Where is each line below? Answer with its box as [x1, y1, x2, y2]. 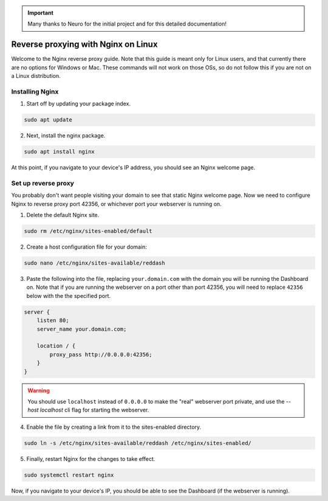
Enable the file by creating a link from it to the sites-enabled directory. [26, 423, 202, 430]
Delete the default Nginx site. [26, 212, 100, 219]
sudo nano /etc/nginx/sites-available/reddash [24, 260, 165, 267]
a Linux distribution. [11, 72, 61, 80]
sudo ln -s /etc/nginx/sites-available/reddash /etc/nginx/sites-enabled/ [24, 440, 252, 446]
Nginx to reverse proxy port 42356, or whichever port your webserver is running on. [11, 200, 222, 207]
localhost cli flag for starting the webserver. [39, 406, 149, 413]
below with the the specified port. [26, 292, 111, 299]
